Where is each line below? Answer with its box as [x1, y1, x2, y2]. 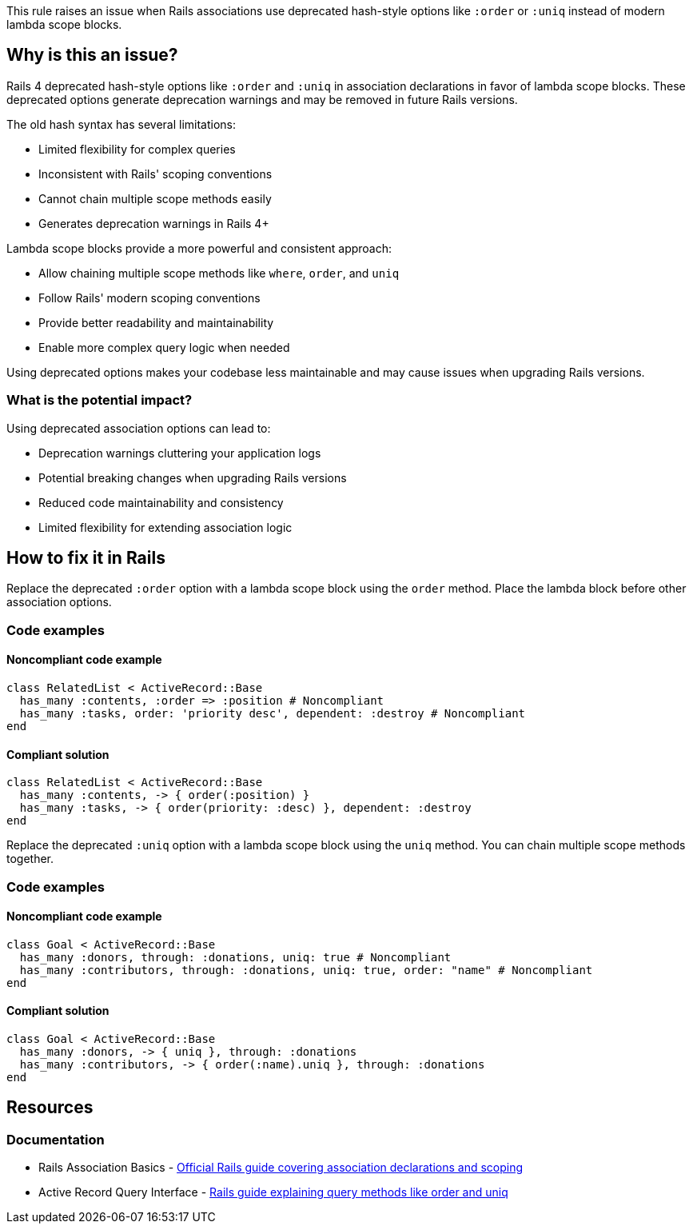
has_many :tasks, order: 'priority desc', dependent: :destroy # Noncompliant [19, 707, 526, 721]
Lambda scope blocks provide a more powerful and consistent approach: [6, 241, 392, 255]
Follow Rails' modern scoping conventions [38, 290, 261, 305]
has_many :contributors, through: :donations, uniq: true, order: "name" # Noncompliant [19, 963, 593, 976]
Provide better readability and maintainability [38, 315, 274, 329]
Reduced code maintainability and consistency [38, 495, 284, 509]
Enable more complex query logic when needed [38, 340, 290, 354]
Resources [6, 1097, 94, 1118]
